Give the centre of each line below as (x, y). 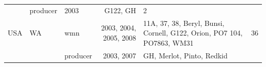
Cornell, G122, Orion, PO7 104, (193, 33)
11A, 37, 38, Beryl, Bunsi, (184, 23)
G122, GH (120, 10)
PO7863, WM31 (169, 42)
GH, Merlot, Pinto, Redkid (185, 55)
